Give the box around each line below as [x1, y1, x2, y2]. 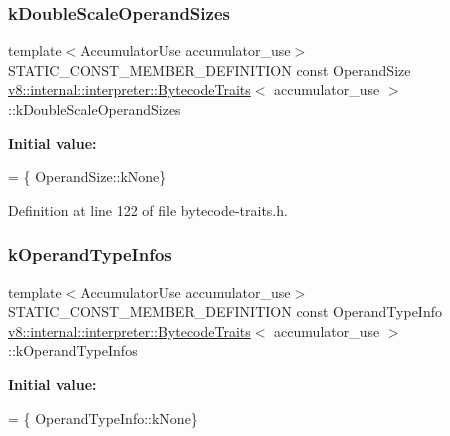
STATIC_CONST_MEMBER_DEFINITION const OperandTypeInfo [8, 301, 442, 322]
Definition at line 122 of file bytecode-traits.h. [8, 199, 288, 220]
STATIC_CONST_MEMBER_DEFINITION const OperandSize [8, 59, 411, 80]
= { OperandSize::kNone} [8, 166, 167, 187]
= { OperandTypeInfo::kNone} [8, 407, 198, 428]
